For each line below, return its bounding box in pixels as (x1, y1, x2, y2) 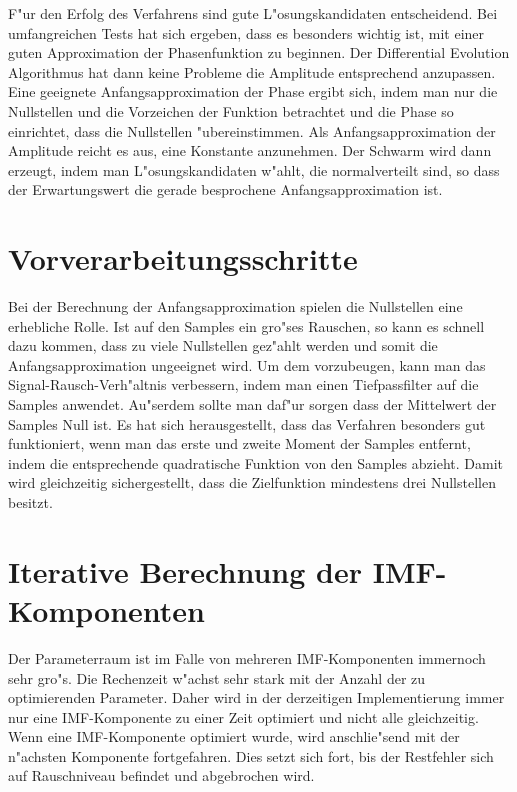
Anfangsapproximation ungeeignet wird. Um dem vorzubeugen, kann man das (8, 354, 486, 375)
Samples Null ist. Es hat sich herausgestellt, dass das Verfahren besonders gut (8, 413, 486, 434)
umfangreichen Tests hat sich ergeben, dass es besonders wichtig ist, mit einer (8, 22, 485, 43)
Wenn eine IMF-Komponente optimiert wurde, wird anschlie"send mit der (8, 726, 460, 747)
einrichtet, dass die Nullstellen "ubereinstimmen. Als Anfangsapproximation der (8, 120, 496, 141)
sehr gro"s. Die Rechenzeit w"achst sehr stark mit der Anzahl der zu (8, 667, 426, 688)
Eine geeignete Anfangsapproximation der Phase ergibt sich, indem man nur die (8, 81, 498, 102)
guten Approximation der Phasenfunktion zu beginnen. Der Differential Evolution (8, 42, 510, 63)
